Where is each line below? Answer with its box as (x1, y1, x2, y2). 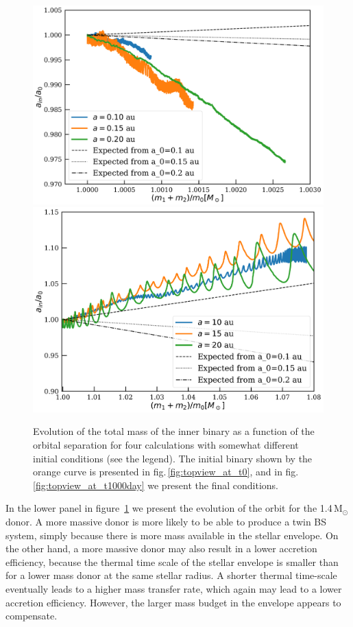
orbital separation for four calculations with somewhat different (33, 438, 299, 452)
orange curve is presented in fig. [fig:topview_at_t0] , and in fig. (33, 464, 299, 479)
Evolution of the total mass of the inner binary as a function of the (33, 424, 315, 438)
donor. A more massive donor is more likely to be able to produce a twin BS (5, 514, 327, 528)
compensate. (5, 608, 58, 623)
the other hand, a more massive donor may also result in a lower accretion (5, 541, 317, 556)
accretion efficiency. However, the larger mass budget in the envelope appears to (5, 595, 341, 609)
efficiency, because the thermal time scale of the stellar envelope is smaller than (5, 554, 339, 569)
